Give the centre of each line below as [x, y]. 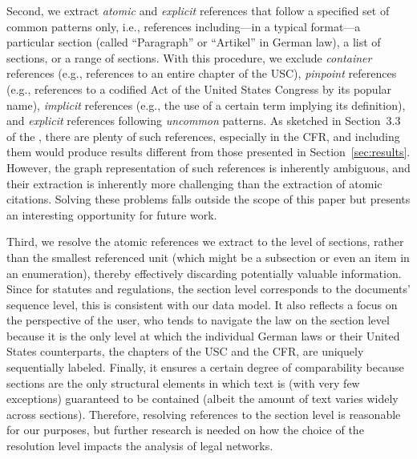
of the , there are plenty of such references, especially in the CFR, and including [203, 136]
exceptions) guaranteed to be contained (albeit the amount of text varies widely [202, 399]
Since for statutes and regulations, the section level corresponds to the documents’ [208, 289]
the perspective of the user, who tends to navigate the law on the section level [198, 320]
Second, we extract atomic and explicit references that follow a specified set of [198, 10]
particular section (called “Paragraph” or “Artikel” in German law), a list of [194, 42]
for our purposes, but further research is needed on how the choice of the [185, 430]
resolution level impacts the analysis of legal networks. [140, 446]
